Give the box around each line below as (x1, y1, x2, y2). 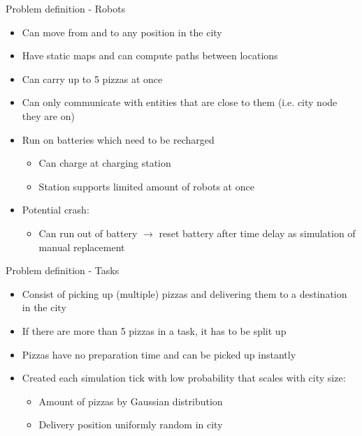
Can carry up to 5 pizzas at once (22, 71, 163, 86)
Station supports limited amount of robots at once (38, 179, 254, 193)
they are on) (22, 108, 75, 123)
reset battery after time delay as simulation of (159, 225, 356, 240)
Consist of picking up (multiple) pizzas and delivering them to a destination (22, 286, 347, 301)
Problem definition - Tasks (6, 263, 120, 278)
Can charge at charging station (38, 156, 171, 170)
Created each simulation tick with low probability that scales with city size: (22, 370, 346, 385)
